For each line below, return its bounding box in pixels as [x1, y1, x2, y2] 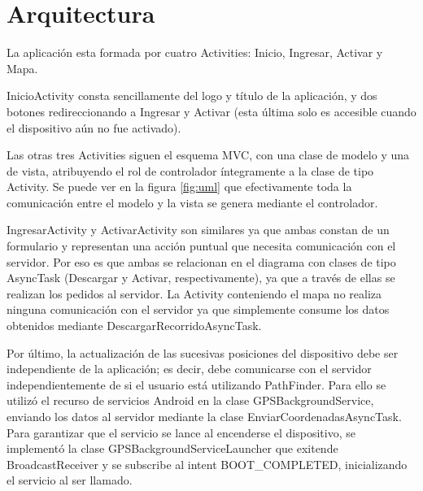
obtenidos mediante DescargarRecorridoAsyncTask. [7, 317, 262, 334]
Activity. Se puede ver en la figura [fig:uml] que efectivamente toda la [7, 178, 352, 195]
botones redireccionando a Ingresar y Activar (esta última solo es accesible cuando [7, 102, 416, 119]
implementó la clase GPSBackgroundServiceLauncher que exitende [7, 440, 338, 457]
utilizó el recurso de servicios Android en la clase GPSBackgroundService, [7, 392, 374, 409]
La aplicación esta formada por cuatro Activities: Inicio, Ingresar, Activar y [7, 44, 383, 61]
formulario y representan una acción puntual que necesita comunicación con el [7, 237, 396, 254]
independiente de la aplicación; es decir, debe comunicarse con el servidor [7, 360, 372, 377]
